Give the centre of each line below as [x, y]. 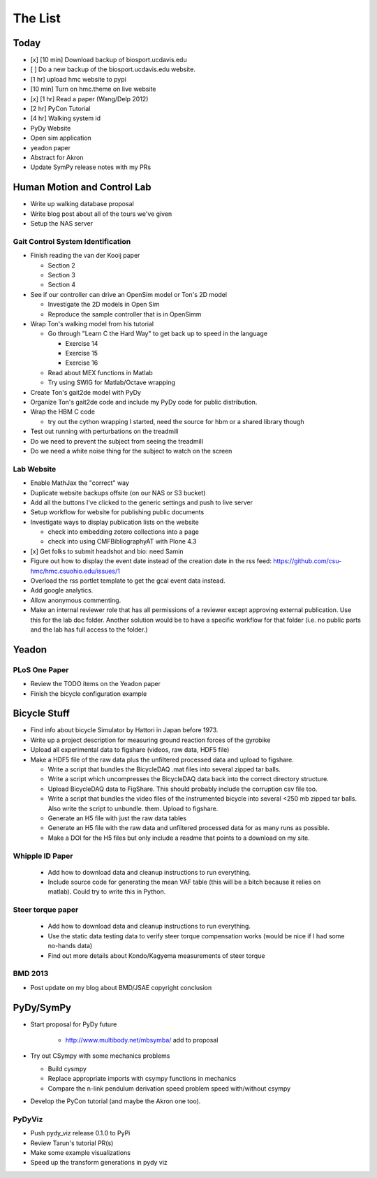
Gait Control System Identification [72, 241]
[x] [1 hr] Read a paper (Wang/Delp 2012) [89, 99]
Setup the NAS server [62, 224]
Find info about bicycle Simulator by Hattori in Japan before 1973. [124, 730]
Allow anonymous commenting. [76, 600]
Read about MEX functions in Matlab [100, 372]
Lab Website [35, 469]
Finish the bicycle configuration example [89, 693]
